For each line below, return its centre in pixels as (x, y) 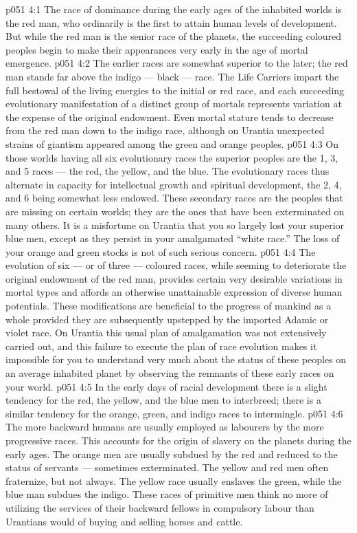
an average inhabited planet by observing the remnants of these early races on (170, 373)
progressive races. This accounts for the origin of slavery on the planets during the (178, 440)
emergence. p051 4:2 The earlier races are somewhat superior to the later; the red (177, 63)
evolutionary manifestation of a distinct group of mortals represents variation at (174, 104)
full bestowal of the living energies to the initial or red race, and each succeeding (175, 90)
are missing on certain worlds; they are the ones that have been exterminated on (175, 211)
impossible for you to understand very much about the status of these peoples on (176, 359)
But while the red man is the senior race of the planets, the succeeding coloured (174, 36)
